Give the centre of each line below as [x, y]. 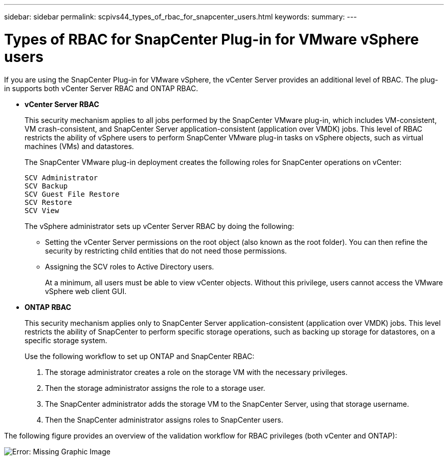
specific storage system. [66, 340]
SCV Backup [46, 186]
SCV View [42, 210]
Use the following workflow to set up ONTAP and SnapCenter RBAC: [140, 356]
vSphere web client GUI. [86, 291]
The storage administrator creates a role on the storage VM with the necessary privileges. [196, 372]
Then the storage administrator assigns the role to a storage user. [155, 388]
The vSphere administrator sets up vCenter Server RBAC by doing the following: [159, 226]
